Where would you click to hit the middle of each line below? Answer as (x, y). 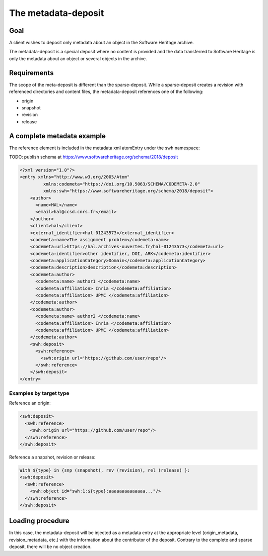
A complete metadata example (58, 136)
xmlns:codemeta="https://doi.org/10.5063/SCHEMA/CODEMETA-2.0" (122, 184)
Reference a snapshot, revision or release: (52, 457)
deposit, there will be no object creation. (50, 547)
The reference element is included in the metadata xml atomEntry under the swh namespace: (104, 148)
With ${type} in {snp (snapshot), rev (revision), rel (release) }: (105, 470)
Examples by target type (39, 393)
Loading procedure (39, 521)
